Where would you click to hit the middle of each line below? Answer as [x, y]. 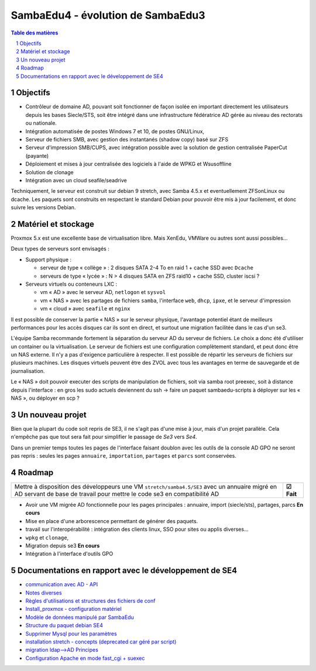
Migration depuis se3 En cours [63, 545]
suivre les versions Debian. [43, 207]
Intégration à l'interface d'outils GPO [69, 554]
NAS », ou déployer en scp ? [45, 398]
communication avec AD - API [62, 584]
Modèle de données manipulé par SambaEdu [80, 617]
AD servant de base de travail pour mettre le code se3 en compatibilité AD [117, 494]
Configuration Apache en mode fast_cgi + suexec [85, 658]
